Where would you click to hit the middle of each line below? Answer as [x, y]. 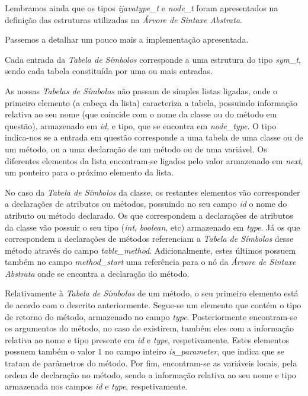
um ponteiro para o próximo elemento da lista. [89, 172]
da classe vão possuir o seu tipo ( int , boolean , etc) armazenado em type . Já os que [153, 227]
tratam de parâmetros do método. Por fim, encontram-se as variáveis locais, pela [151, 363]
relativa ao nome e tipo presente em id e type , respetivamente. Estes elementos [147, 339]
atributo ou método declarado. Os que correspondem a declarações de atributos [149, 215]
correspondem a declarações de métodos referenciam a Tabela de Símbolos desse [149, 239]
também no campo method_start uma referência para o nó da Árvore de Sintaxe [150, 262]
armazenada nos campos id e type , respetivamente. [96, 386]
